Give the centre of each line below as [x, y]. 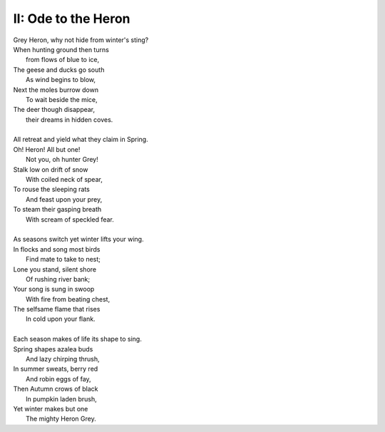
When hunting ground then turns [61, 49]
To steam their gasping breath [57, 210]
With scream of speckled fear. [70, 219]
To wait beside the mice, [62, 99]
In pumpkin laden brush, [61, 398]
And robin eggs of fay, [59, 379]
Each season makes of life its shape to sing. [77, 339]
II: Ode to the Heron [72, 19]
